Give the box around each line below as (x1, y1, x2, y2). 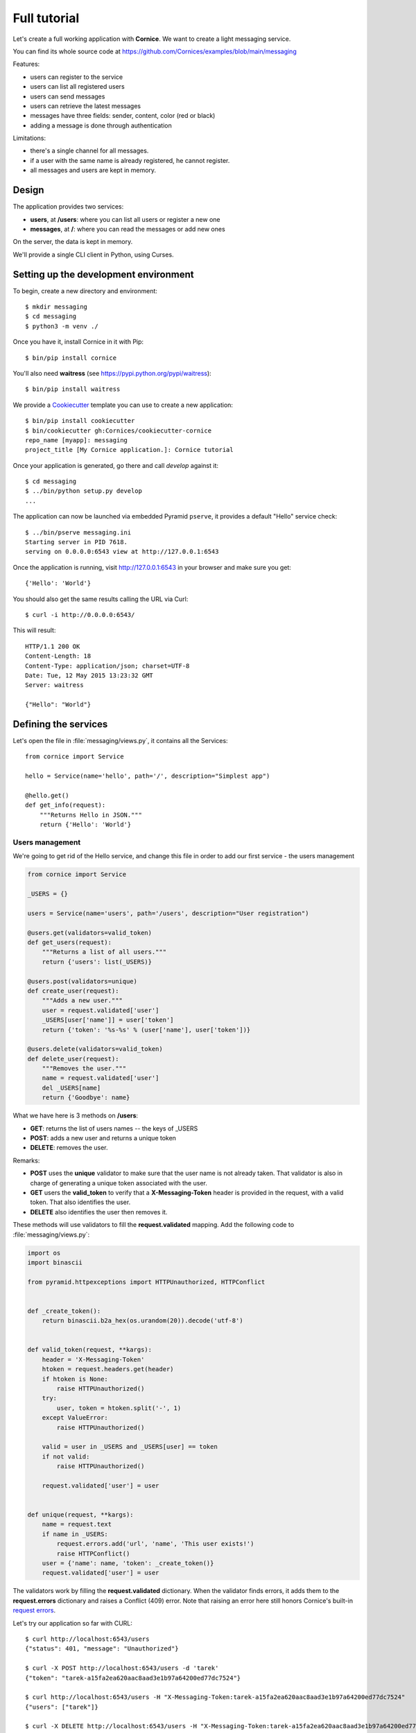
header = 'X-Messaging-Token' (42, 1355, 145, 1364)
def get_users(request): (27, 939, 112, 946)
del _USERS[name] (42, 1083, 101, 1092)
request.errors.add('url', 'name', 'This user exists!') (56, 1540, 254, 1548)
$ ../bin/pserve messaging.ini (25, 528, 132, 537)
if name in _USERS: (42, 1530, 109, 1538)
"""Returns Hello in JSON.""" (39, 811, 142, 819)
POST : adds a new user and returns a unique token (30, 1134, 177, 1142)
